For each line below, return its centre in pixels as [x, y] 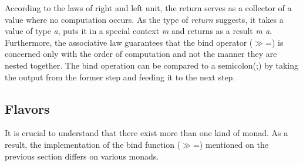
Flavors [27, 108]
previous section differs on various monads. [82, 156]
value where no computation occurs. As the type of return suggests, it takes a [144, 19]
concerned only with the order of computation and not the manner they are [141, 54]
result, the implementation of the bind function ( [93, 144]
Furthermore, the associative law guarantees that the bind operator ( [129, 42]
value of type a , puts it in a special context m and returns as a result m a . [138, 31]
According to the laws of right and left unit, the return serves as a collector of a [148, 8]
